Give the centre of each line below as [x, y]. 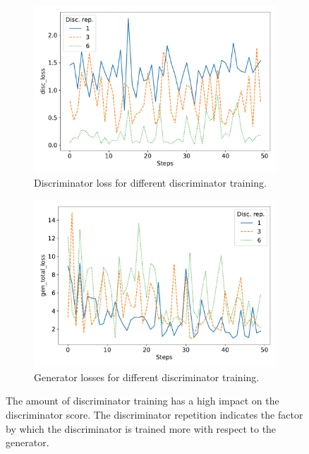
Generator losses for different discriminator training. [147, 377]
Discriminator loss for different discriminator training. [150, 183]
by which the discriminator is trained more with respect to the [141, 428]
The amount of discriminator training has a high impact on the [143, 401]
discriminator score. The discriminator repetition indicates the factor [154, 414]
